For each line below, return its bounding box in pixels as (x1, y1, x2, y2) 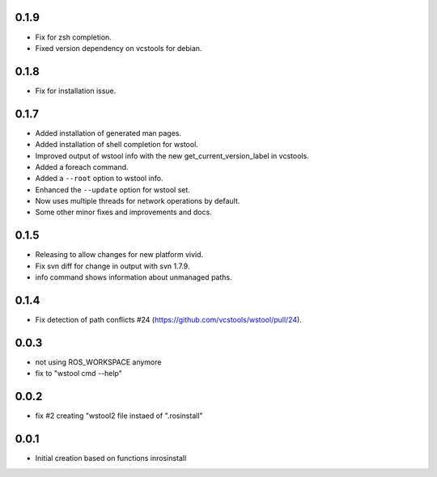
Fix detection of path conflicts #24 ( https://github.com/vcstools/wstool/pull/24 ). (35, 315, 303, 325)
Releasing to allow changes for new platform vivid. (35, 250, 204, 260)
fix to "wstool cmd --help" (35, 369, 123, 378)
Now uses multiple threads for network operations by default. (35, 196, 240, 206)
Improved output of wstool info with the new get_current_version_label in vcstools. (35, 150, 309, 161)
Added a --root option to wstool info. (35, 174, 163, 184)
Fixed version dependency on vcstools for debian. (35, 43, 202, 53)
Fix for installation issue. (35, 86, 117, 95)
